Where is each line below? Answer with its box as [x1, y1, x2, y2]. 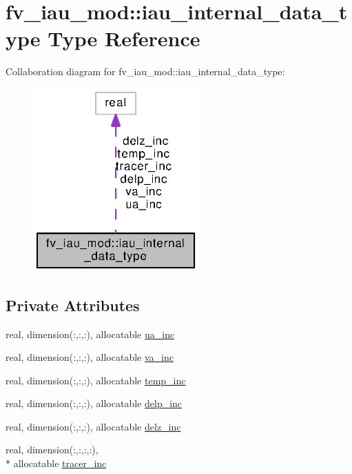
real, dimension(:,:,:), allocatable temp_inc [6, 373, 186, 387]
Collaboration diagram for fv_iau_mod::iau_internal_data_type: [6, 64, 285, 79]
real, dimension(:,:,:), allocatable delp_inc [6, 396, 183, 411]
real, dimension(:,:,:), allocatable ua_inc [6, 326, 175, 341]
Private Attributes [6, 294, 140, 315]
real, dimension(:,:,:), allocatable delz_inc [6, 419, 181, 433]
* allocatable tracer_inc [6, 456, 107, 471]
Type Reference [48, 24, 200, 52]
